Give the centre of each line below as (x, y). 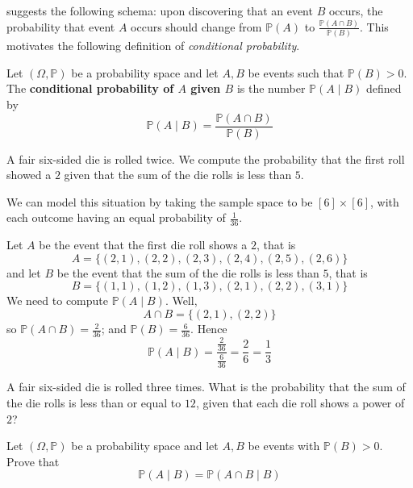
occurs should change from (196, 26)
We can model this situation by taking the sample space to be (160, 201)
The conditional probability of (90, 88)
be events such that (296, 72)
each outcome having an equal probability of (116, 217)
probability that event (61, 26)
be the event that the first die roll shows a (143, 245)
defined (384, 88)
